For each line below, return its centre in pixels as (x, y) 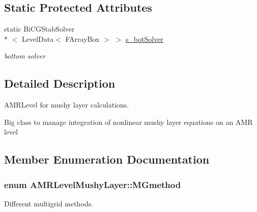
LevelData (38, 38)
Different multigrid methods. (49, 203)
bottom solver (25, 56)
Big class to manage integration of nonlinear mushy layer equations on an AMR (128, 122)
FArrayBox (82, 38)
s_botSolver (144, 38)
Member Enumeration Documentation (107, 159)
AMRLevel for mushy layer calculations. (67, 105)
